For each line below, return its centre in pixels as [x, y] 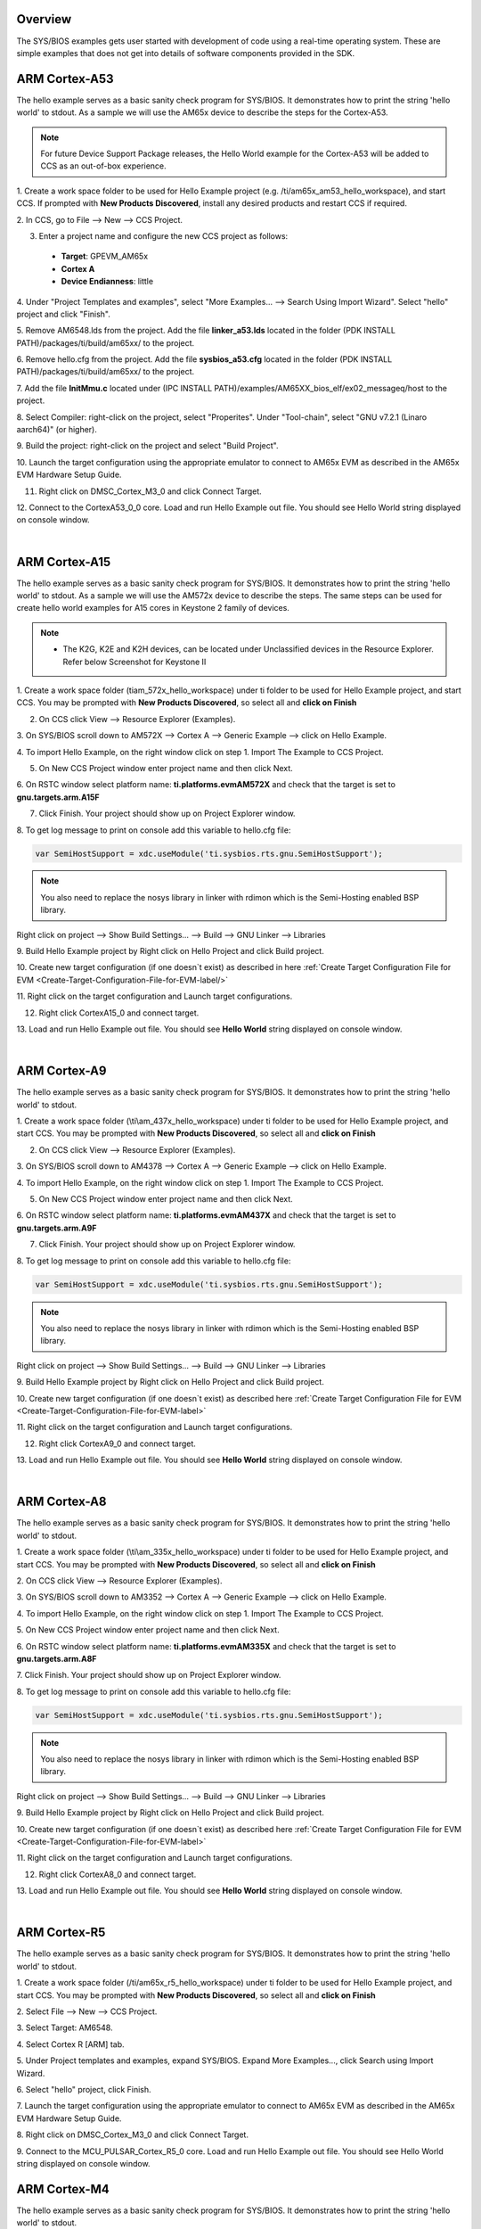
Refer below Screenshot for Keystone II [135, 662]
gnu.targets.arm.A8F [57, 1658]
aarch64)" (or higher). [57, 430]
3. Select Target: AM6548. [65, 2027]
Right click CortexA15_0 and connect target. [119, 1013]
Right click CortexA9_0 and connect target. [117, 1444]
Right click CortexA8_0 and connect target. [118, 1874]
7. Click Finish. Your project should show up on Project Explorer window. [149, 1675]
